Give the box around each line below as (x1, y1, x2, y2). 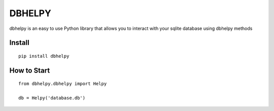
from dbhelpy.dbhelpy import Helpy (18, 81, 107, 87)
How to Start (9, 66, 50, 75)
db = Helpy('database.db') (18, 95, 86, 101)
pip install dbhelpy (18, 53, 70, 59)
